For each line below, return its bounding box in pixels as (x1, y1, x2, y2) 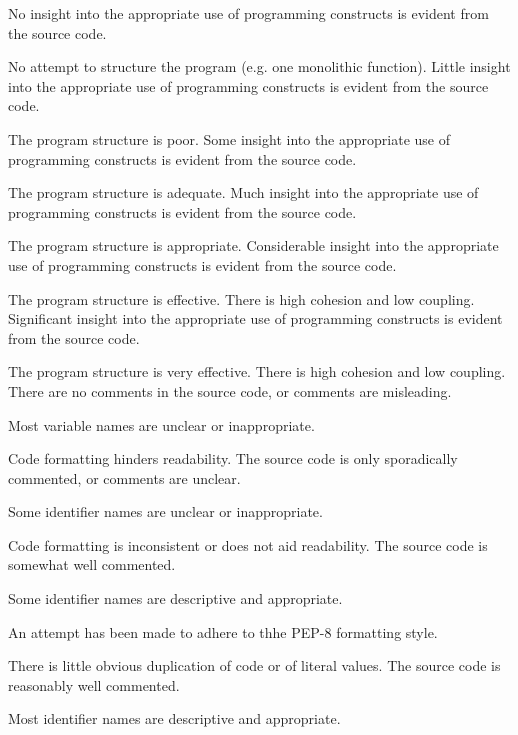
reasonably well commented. (8, 674, 180, 695)
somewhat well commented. (8, 554, 176, 575)
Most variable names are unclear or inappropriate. (8, 414, 315, 435)
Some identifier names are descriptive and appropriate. (8, 588, 343, 609)
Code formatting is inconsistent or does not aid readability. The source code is (8, 534, 488, 555)
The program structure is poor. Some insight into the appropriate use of (8, 128, 450, 149)
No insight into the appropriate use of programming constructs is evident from (8, 3, 489, 23)
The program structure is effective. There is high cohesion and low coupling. (8, 288, 475, 309)
